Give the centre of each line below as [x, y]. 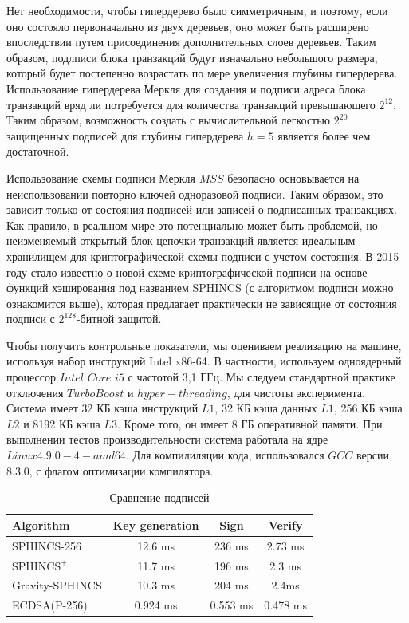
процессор [31, 377]
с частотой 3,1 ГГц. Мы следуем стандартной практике [262, 377]
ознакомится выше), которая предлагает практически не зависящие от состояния [202, 303]
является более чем [324, 135]
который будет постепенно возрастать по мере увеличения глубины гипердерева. [202, 73]
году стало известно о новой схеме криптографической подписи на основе [187, 272]
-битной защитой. [119, 319]
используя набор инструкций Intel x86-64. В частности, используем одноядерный [204, 361]
